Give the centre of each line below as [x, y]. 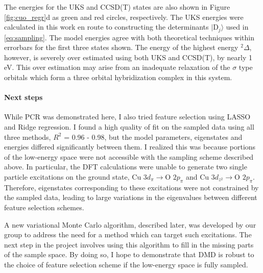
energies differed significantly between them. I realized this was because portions [130, 147]
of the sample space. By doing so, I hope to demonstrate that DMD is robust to [129, 254]
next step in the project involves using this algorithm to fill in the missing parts [129, 244]
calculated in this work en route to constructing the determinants [106, 27]
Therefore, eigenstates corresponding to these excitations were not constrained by [131, 187]
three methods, [28, 136]
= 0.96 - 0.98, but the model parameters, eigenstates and [153, 136]
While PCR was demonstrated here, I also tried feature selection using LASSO [127, 117]
